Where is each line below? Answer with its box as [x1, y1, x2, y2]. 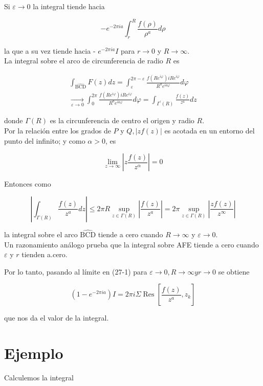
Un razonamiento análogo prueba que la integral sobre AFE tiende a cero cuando [4, 239, 259, 249]
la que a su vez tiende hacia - [4, 45, 96, 56]
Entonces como [4, 178, 51, 189]
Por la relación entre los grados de [4, 125, 111, 136]
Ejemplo [4, 343, 63, 364]
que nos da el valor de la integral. [4, 312, 109, 323]
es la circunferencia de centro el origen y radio [50, 115, 194, 126]
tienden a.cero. [21, 249, 68, 260]
